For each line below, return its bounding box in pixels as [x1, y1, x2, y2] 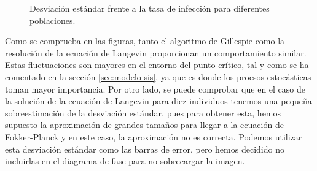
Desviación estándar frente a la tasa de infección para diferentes [29, 2, 270, 14]
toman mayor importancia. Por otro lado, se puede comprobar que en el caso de [5, 82, 306, 95]
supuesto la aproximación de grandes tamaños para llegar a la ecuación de [5, 118, 284, 131]
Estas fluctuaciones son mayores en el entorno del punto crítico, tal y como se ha [5, 58, 309, 71]
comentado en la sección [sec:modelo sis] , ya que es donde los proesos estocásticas [5, 70, 311, 83]
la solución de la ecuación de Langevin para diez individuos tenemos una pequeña [5, 94, 312, 107]
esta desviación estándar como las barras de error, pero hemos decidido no [5, 142, 284, 155]
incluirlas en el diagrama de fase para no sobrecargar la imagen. [5, 154, 245, 167]
